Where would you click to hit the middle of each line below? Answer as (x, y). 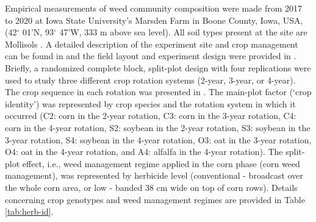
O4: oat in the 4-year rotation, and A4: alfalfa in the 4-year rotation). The (144, 152)
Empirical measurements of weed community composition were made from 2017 (154, 8)
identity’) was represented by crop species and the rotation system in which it (150, 103)
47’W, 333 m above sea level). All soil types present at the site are (183, 32)
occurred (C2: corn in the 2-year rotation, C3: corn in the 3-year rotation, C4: (151, 116)
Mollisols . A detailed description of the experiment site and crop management (152, 44)
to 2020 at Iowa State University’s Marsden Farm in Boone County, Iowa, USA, (154, 20)
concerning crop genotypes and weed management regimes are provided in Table (155, 199)
